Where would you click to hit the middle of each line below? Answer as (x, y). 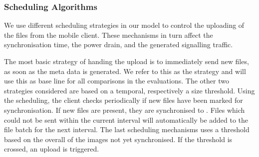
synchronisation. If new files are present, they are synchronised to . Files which (125, 110)
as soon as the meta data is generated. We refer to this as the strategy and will (125, 71)
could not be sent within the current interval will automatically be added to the (126, 119)
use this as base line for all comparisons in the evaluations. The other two (117, 81)
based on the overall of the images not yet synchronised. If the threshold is (118, 139)
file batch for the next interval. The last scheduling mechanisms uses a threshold (127, 129)
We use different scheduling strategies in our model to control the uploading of (124, 25)
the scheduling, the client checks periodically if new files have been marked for (124, 100)
